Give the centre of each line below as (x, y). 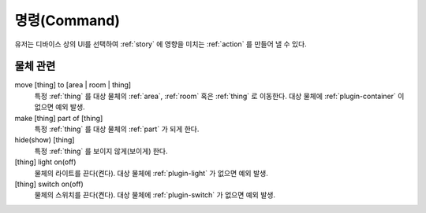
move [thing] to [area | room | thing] (73, 85)
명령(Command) (67, 20)
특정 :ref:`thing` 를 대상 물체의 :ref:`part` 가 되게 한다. (117, 129)
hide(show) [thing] (45, 140)
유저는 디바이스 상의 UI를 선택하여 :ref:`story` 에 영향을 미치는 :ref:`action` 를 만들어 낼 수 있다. (161, 44)
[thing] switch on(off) (49, 184)
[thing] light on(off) (45, 162)
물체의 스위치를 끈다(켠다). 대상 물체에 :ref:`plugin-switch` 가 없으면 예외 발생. (155, 195)
